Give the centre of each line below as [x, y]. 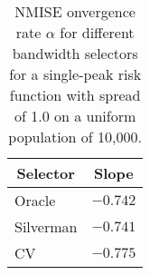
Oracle [35, 200]
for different [97, 32]
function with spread [75, 95]
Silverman [46, 226]
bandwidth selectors [75, 53]
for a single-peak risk [75, 74]
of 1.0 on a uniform [75, 116]
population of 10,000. [75, 137]
